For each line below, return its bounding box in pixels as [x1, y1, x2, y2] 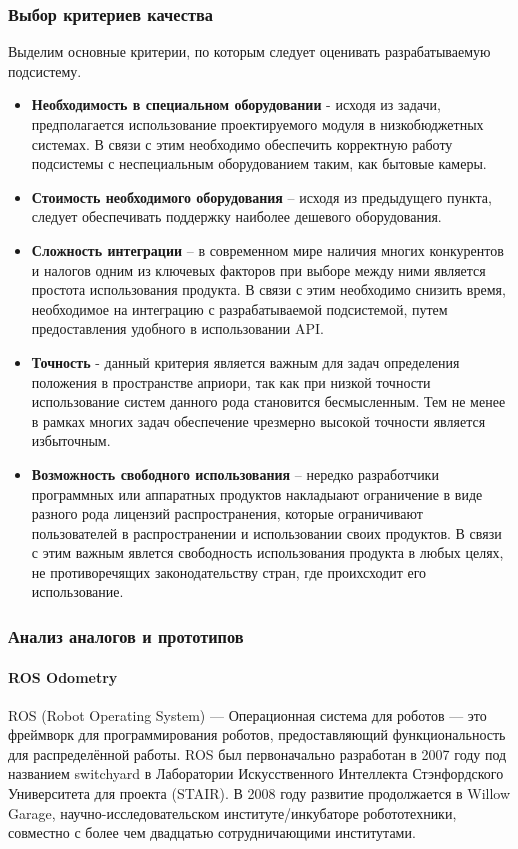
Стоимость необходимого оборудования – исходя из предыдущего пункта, [31, 186, 492, 207]
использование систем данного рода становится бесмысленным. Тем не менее [31, 391, 506, 412]
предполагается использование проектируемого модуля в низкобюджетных [31, 114, 484, 134]
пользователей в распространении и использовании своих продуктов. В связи [31, 522, 502, 543]
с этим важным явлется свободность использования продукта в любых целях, [31, 542, 504, 563]
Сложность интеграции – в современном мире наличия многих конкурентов [31, 239, 504, 260]
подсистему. [8, 60, 82, 81]
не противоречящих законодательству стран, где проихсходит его [31, 561, 427, 582]
